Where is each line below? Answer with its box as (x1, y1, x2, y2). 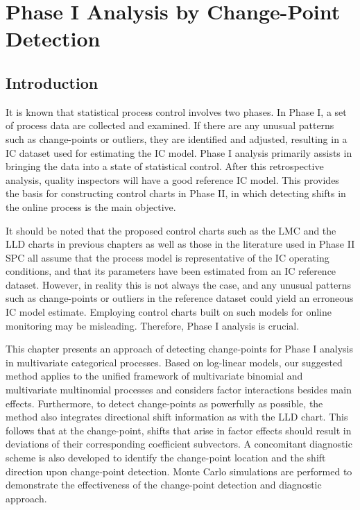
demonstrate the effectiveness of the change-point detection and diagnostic (6, 477, 322, 492)
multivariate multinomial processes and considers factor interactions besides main (6, 382, 352, 397)
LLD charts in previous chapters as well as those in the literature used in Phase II (6, 237, 355, 251)
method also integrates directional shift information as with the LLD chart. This (6, 409, 348, 424)
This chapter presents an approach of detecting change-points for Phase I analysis (6, 341, 353, 356)
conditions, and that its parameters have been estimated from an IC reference (6, 264, 336, 278)
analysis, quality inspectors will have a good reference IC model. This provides (6, 172, 339, 187)
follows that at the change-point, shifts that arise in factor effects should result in (6, 423, 352, 437)
